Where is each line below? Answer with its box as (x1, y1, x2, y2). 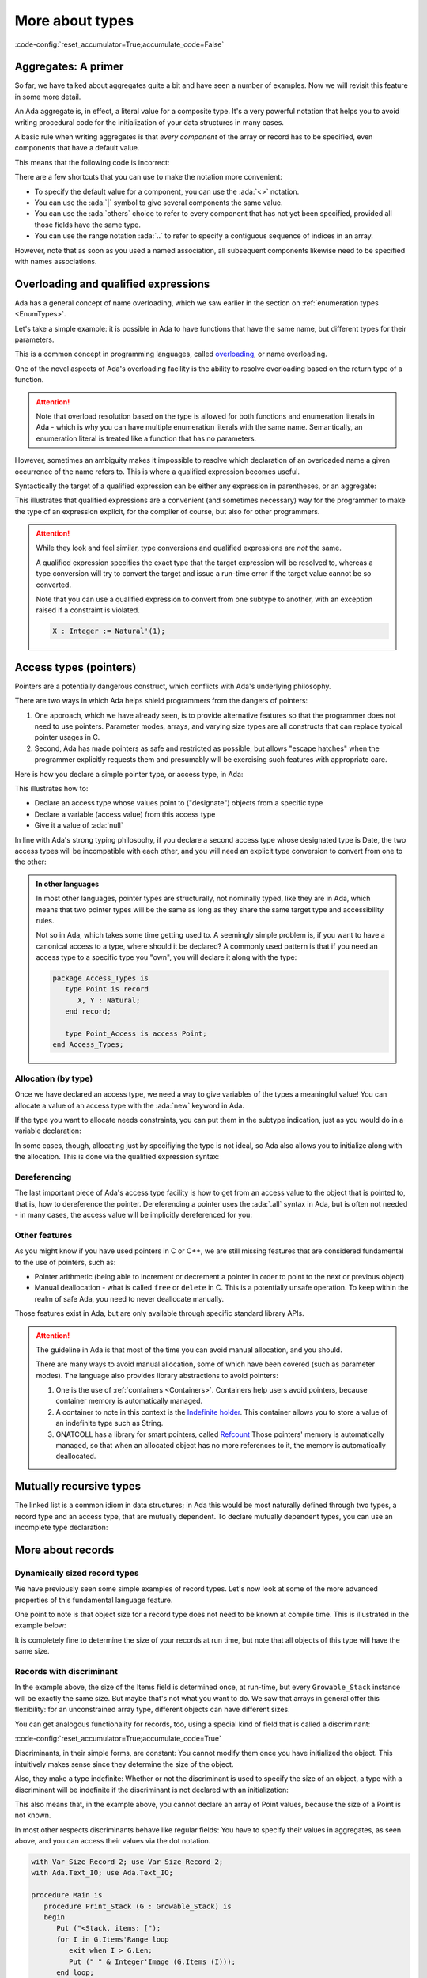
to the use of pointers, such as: (14, 1257, 116, 1267)
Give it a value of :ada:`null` (34, 820, 123, 830)
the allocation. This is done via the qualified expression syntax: (14, 1152, 220, 1161)
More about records (14, 1543, 115, 1556)
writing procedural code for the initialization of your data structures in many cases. (14, 117, 285, 127)
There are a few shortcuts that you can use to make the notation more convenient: (14, 172, 282, 182)
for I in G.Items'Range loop (56, 1934, 169, 1944)
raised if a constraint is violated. (36, 605, 140, 615)
